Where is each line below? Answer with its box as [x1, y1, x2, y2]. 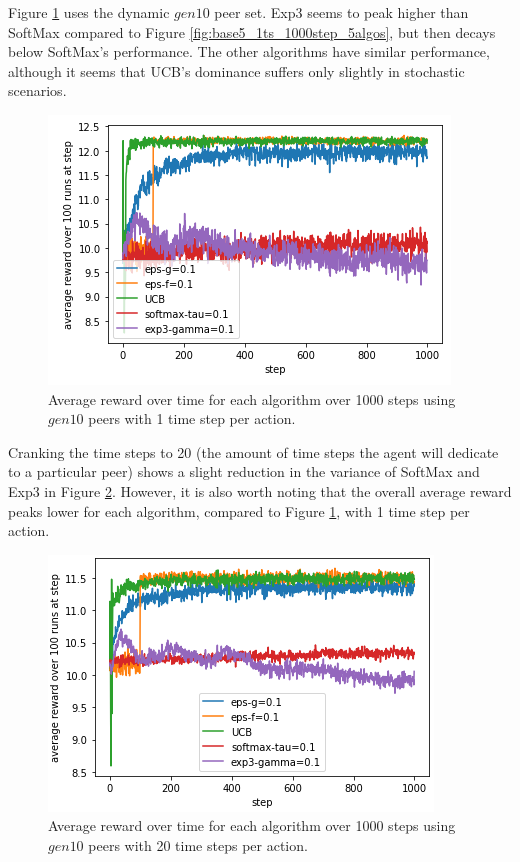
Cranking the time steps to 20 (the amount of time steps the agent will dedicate [8, 441, 499, 462]
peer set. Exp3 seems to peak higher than [214, 2, 469, 22]
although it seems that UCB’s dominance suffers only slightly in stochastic [8, 60, 465, 81]
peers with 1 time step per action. [88, 408, 296, 429]
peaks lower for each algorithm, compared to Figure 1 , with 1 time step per [8, 500, 470, 521]
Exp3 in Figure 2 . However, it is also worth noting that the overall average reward [8, 480, 512, 501]
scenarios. [8, 80, 67, 101]
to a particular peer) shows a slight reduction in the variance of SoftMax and [8, 461, 480, 482]
